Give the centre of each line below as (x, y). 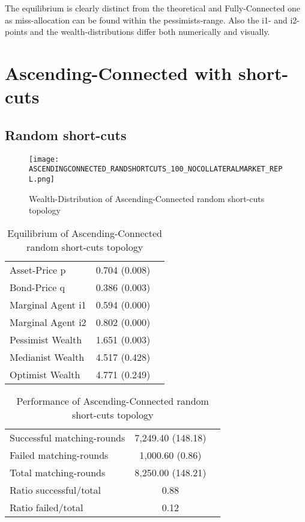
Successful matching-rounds (68, 437)
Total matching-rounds (58, 472)
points (16, 32)
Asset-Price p (38, 269)
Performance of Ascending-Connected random (113, 401)
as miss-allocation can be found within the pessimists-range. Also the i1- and (146, 20)
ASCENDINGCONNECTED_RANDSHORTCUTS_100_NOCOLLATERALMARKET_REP (156, 169)
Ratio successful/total (56, 490)
